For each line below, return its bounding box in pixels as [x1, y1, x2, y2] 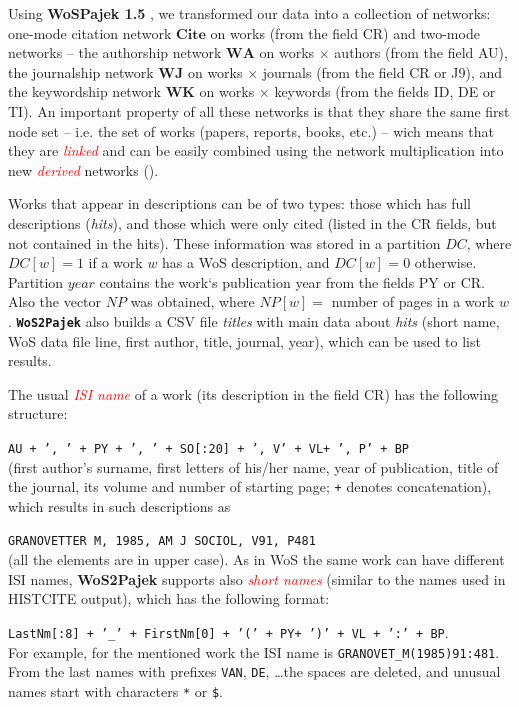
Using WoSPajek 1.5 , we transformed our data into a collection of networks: [8, 3, 491, 23]
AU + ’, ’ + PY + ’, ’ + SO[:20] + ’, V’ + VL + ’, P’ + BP [8, 441, 409, 456]
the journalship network [8, 61, 154, 82]
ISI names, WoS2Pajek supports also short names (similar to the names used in [8, 568, 506, 589]
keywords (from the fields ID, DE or [274, 81, 496, 102]
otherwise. [414, 252, 477, 273]
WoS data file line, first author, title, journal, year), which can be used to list [8, 330, 481, 351]
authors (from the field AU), [334, 42, 508, 63]
